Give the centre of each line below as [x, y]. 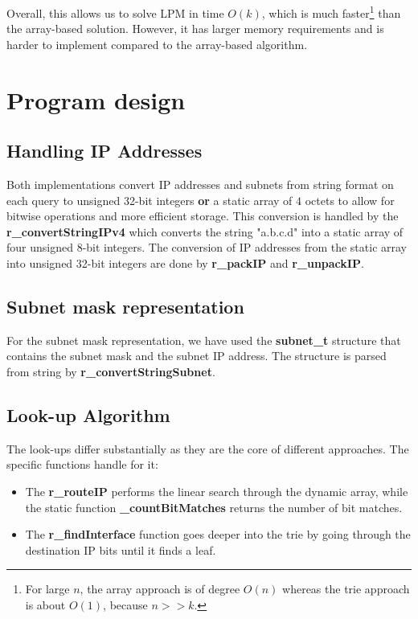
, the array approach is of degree [160, 589]
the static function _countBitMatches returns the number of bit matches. [214, 507]
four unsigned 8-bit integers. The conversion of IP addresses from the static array [207, 247]
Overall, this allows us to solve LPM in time [115, 12]
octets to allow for [350, 200]
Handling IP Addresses [104, 151]
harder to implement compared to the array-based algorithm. [157, 44]
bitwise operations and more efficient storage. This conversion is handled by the [203, 216]
